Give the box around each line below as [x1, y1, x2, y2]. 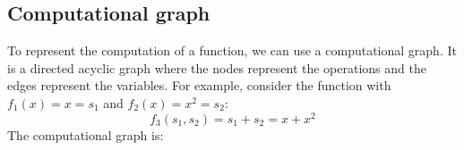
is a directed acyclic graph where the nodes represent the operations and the [7, 58, 426, 77]
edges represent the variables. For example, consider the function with [7, 76, 391, 95]
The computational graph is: [7, 125, 164, 144]
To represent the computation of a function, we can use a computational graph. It [7, 41, 457, 60]
